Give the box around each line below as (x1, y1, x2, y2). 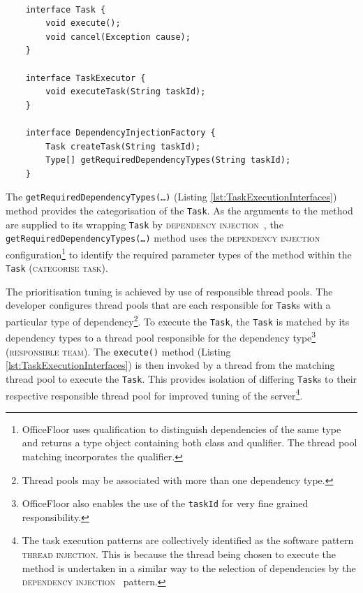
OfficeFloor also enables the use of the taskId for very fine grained (22, 496, 309, 511)
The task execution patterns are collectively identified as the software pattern (22, 533, 354, 548)
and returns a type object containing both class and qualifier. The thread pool (22, 435, 357, 450)
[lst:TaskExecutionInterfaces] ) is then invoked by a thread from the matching (6, 358, 335, 372)
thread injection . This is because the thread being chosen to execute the (22, 547, 336, 562)
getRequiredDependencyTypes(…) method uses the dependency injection (6, 230, 320, 245)
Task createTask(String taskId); (45, 141, 201, 152)
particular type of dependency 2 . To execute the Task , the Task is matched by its (6, 312, 350, 328)
